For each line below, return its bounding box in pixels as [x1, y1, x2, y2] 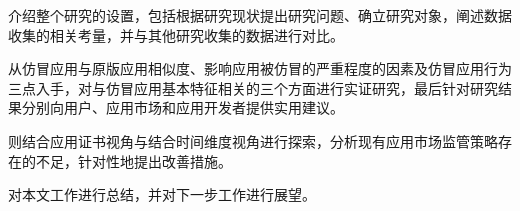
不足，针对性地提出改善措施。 [35, 150, 232, 171]
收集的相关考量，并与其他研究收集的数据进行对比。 [8, 24, 344, 45]
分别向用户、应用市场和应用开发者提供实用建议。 [21, 97, 344, 118]
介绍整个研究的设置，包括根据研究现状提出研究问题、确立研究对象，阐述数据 [8, 5, 512, 25]
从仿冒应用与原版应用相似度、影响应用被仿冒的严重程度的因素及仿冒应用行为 [8, 58, 512, 79]
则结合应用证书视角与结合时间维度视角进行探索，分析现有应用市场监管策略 [8, 130, 498, 151]
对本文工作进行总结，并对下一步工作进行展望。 [8, 184, 316, 205]
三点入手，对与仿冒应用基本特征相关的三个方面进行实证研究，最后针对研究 [8, 77, 498, 98]
